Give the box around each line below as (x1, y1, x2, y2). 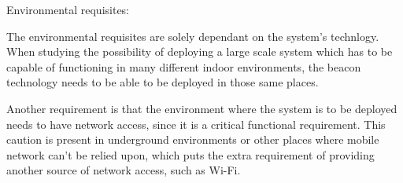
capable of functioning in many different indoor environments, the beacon (6, 58, 361, 75)
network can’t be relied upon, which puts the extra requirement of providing (6, 146, 375, 163)
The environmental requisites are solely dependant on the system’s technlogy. (6, 27, 379, 44)
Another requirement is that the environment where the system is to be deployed (6, 100, 397, 116)
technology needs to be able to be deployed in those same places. (6, 74, 319, 90)
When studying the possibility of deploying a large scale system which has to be (6, 43, 393, 60)
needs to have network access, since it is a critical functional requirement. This (6, 115, 386, 132)
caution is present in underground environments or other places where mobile (6, 131, 379, 148)
